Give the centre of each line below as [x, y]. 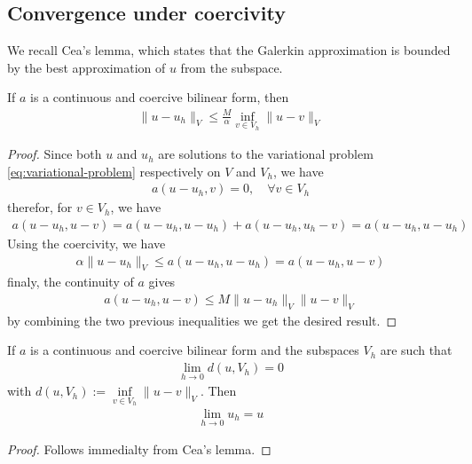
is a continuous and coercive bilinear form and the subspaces [195, 350]
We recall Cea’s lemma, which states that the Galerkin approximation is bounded [229, 50]
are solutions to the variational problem [266, 154]
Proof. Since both [55, 154]
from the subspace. [232, 67]
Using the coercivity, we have [87, 243]
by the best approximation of [87, 67]
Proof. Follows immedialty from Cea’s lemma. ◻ [139, 449]
